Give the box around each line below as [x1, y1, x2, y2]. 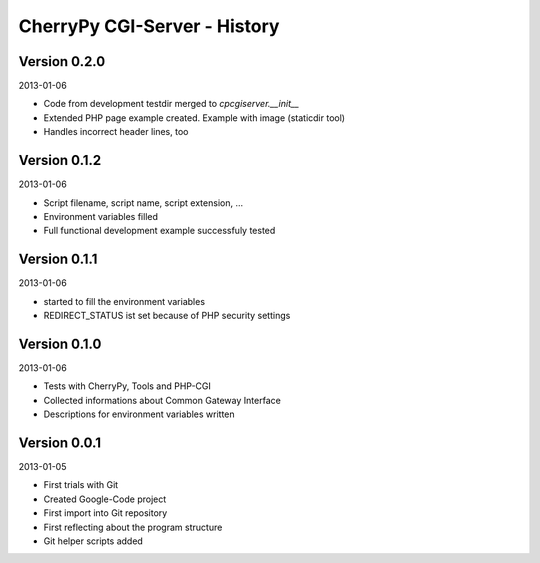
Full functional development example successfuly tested [43, 225, 276, 237]
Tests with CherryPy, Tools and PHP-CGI [43, 380, 212, 392]
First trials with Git [43, 479, 119, 491]
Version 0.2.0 [18, 53, 106, 70]
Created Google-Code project [43, 493, 167, 505]
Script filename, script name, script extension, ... [43, 196, 244, 209]
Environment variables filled [43, 210, 159, 222]
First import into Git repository [43, 507, 168, 519]
